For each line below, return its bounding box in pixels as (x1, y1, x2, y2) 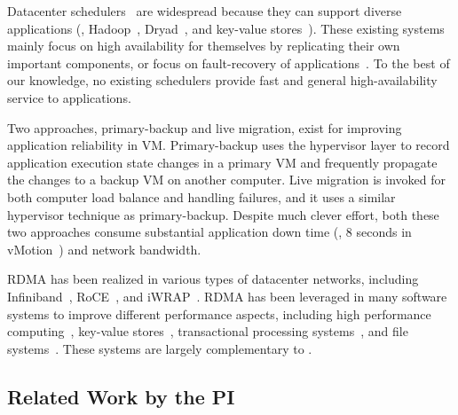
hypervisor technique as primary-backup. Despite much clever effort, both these (7, 205, 439, 223)
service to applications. (7, 88, 131, 106)
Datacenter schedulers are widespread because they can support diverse (7, 2, 402, 20)
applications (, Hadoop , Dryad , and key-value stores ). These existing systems (7, 19, 445, 37)
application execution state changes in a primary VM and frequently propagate (7, 153, 438, 171)
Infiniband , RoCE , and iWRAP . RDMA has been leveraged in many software (7, 286, 447, 305)
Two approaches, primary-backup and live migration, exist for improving (7, 118, 402, 137)
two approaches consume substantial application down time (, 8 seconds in (7, 223, 412, 241)
